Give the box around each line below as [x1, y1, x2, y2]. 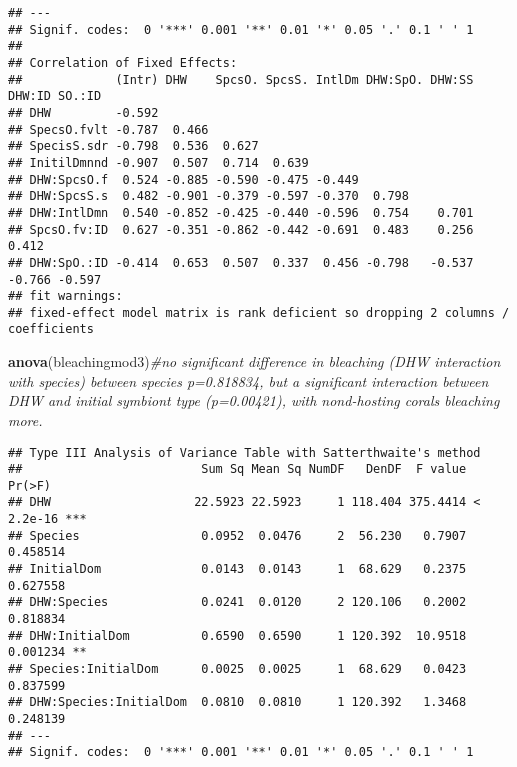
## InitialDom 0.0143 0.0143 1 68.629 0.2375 [8, 562, 467, 577]
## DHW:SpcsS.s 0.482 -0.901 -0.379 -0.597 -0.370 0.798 [8, 189, 409, 204]
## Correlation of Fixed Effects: [8, 55, 238, 70]
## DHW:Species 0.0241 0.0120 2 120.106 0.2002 [8, 595, 467, 610]
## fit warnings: [8, 289, 123, 304]
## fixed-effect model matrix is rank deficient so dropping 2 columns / [8, 305, 510, 320]
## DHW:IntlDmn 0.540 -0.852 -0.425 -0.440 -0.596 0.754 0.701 [8, 205, 474, 220]
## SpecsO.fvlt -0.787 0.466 [8, 122, 209, 137]
